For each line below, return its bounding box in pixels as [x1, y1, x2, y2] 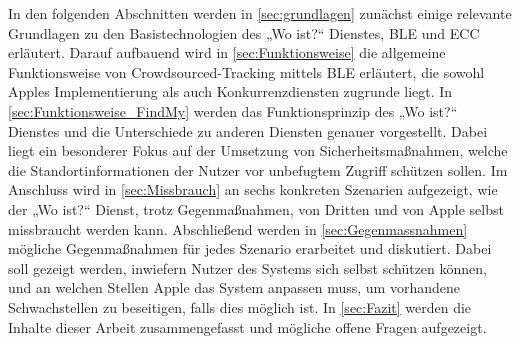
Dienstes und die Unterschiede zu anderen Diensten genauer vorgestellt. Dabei [8, 120, 488, 141]
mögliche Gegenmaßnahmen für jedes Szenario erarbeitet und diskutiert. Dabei [8, 238, 492, 259]
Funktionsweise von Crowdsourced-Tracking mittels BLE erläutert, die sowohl [8, 61, 485, 82]
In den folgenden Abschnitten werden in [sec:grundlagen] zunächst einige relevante [8, 3, 512, 23]
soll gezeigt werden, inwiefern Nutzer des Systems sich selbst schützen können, [8, 257, 487, 278]
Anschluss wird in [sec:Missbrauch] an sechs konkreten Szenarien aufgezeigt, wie [8, 179, 498, 200]
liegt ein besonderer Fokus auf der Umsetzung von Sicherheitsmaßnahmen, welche [8, 140, 508, 161]
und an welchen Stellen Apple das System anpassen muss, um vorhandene [8, 277, 460, 298]
